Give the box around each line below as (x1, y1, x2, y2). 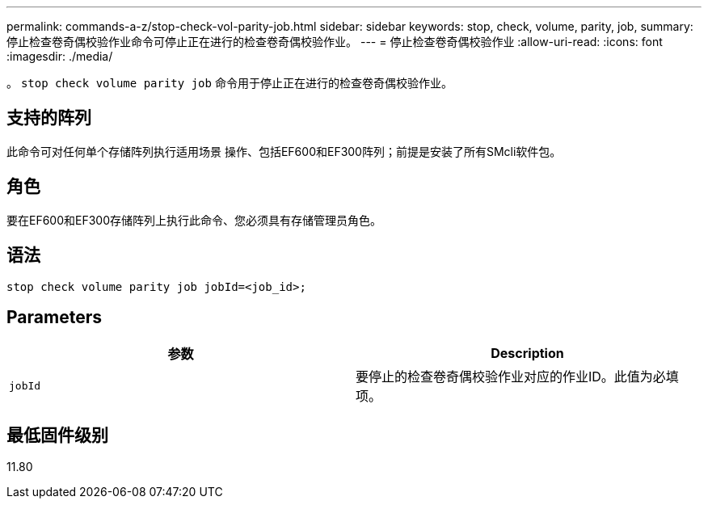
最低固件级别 (6, 424, 108, 445)
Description (491, 345, 564, 362)
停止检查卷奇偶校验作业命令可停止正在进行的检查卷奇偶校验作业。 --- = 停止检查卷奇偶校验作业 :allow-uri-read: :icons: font (6, 35, 663, 48)
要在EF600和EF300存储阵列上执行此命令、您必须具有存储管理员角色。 (6, 213, 382, 227)
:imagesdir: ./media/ (6, 49, 113, 63)
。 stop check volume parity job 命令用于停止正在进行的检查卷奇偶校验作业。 (6, 76, 453, 90)
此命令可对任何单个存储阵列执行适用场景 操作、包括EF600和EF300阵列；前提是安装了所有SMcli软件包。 (6, 144, 562, 158)
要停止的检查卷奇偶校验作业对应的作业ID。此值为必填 (356, 368, 679, 385)
